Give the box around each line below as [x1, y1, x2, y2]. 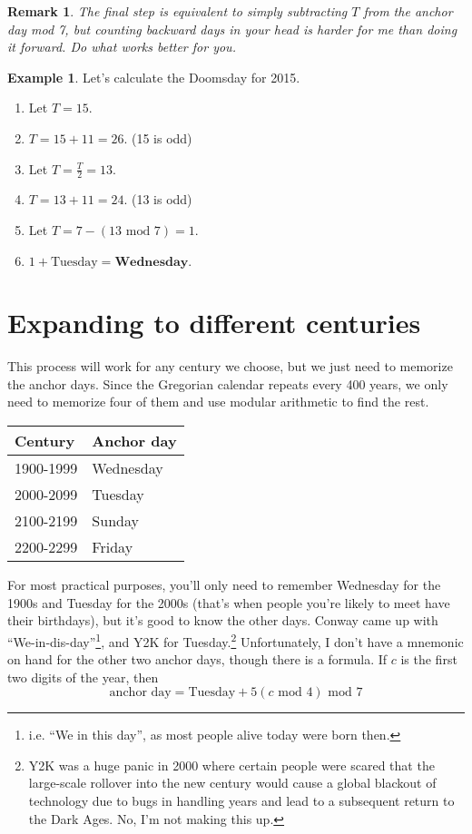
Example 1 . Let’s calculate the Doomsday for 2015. [7, 67, 300, 86]
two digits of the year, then [7, 667, 159, 686]
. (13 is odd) [123, 190, 192, 209]
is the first [400, 650, 457, 669]
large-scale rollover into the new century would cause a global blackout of [28, 773, 437, 792]
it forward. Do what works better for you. [7, 37, 236, 56]
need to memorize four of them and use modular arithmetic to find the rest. [7, 392, 429, 411]
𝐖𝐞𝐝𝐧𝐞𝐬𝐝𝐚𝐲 [114, 255, 189, 269]
